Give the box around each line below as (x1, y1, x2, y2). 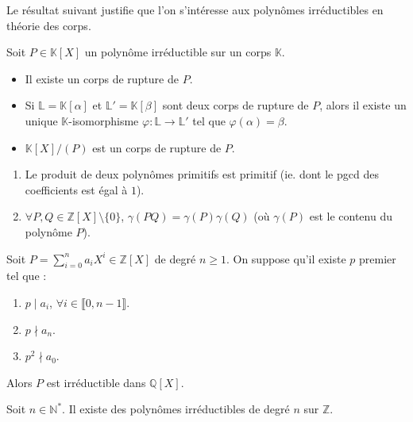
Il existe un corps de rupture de (25, 70, 179, 86)
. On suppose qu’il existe (226, 250, 346, 267)
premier (359, 250, 396, 267)
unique (25, 112, 58, 129)
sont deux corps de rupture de (162, 97, 309, 113)
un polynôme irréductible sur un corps (84, 44, 272, 60)
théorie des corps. (6, 17, 91, 33)
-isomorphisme (68, 112, 139, 129)
